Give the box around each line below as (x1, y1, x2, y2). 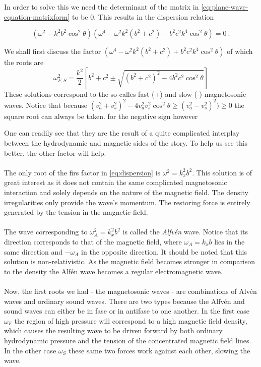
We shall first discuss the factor (4, 46, 101, 56)
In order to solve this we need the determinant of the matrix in (4, 2, 199, 12)
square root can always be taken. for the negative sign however (4, 110, 198, 121)
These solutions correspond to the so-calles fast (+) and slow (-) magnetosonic (4, 88, 246, 99)
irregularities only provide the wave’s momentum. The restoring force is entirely (4, 197, 250, 207)
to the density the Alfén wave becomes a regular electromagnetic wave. (4, 266, 223, 276)
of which (227, 46, 253, 56)
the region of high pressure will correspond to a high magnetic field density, (14, 315, 247, 326)
